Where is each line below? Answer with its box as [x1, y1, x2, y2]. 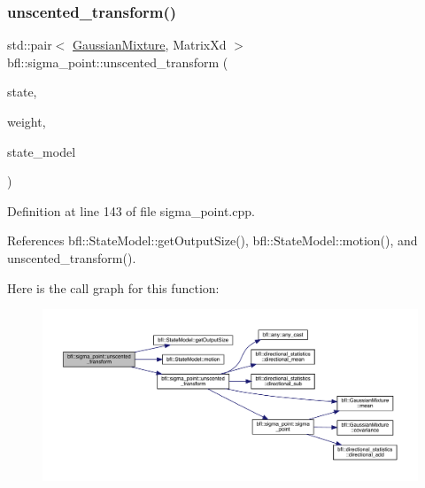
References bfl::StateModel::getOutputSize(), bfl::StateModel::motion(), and [7, 231, 418, 250]
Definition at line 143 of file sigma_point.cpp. [7, 201, 255, 220]
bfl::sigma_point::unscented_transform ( [7, 52, 228, 71]
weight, [7, 112, 46, 130]
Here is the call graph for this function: [7, 278, 220, 297]
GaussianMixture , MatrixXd [73, 35, 227, 54]
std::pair [7, 35, 52, 54]
